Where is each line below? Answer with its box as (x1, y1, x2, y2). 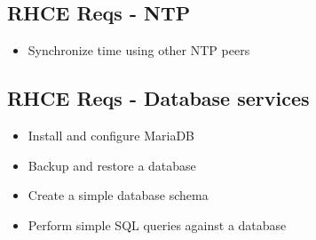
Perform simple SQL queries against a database (28, 215, 287, 234)
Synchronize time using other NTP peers (28, 41, 250, 60)
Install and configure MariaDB (28, 126, 195, 144)
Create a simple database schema (28, 186, 209, 204)
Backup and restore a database (28, 156, 196, 174)
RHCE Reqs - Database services (7, 84, 310, 112)
